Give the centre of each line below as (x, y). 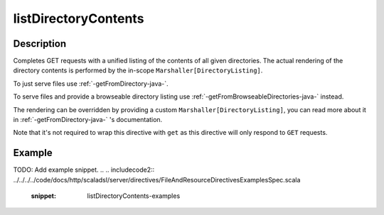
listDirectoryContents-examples (134, 196)
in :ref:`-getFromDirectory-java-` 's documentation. (88, 120)
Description (40, 44)
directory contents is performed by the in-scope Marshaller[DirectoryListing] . (138, 70)
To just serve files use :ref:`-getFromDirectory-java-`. (91, 83)
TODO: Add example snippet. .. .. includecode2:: (84, 170)
